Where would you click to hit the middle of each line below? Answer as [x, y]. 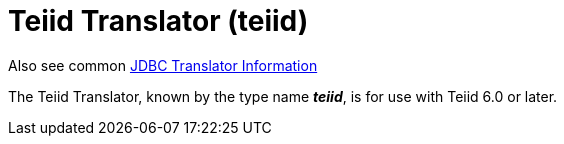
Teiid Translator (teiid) [158, 21]
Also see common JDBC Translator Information [163, 65]
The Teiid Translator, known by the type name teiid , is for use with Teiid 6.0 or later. [283, 96]
